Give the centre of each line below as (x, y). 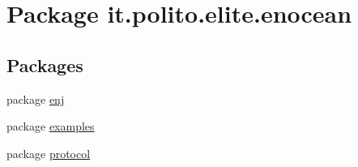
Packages (45, 64)
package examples (51, 126)
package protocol (49, 153)
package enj (36, 98)
